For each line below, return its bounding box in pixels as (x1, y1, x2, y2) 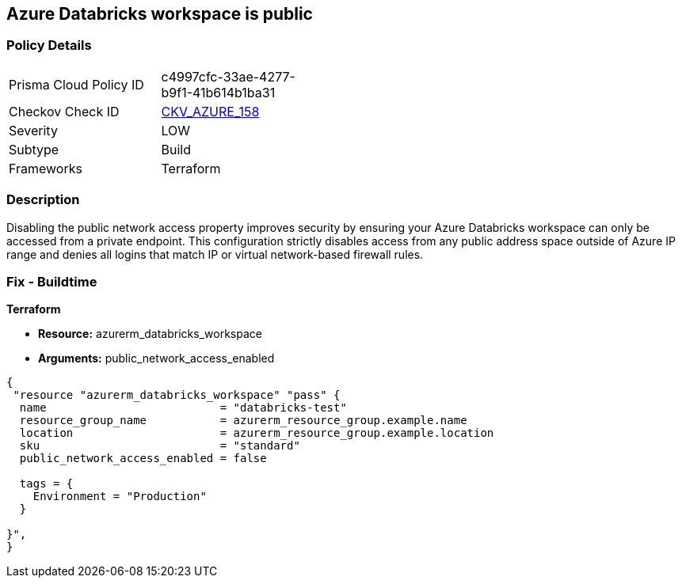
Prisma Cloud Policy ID (9, 76, 144, 93)
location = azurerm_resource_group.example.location (19, 427, 494, 440)
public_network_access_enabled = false (19, 452, 267, 465)
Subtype (9, 141, 59, 157)
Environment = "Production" (32, 490, 207, 503)
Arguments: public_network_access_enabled (38, 351, 275, 366)
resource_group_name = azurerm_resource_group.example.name (19, 414, 467, 427)
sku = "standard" (19, 439, 300, 453)
